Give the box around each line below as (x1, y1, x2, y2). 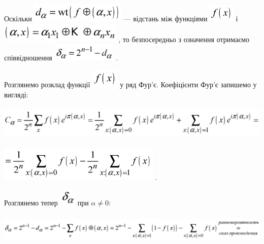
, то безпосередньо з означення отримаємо (118, 33, 250, 44)
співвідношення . (4, 52, 118, 63)
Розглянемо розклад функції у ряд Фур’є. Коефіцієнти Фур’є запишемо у (4, 79, 257, 90)
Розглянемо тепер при (4, 197, 89, 208)
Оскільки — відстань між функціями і (4, 13, 238, 24)
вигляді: (4, 89, 28, 100)
